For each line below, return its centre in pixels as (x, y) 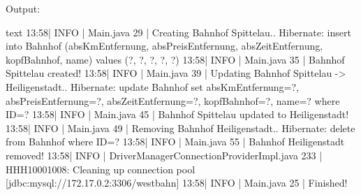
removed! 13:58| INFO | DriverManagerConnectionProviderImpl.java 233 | (164, 155)
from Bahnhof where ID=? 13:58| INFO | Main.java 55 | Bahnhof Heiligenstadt (175, 142)
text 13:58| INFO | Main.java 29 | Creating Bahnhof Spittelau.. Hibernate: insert (178, 32)
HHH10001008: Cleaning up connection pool (101, 169)
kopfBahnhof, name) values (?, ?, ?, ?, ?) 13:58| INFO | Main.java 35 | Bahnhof (175, 59)
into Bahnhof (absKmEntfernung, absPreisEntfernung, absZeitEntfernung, (164, 46)
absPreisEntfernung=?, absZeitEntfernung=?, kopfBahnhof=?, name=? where (173, 100)
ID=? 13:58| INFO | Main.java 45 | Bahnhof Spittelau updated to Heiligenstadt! (177, 114)
